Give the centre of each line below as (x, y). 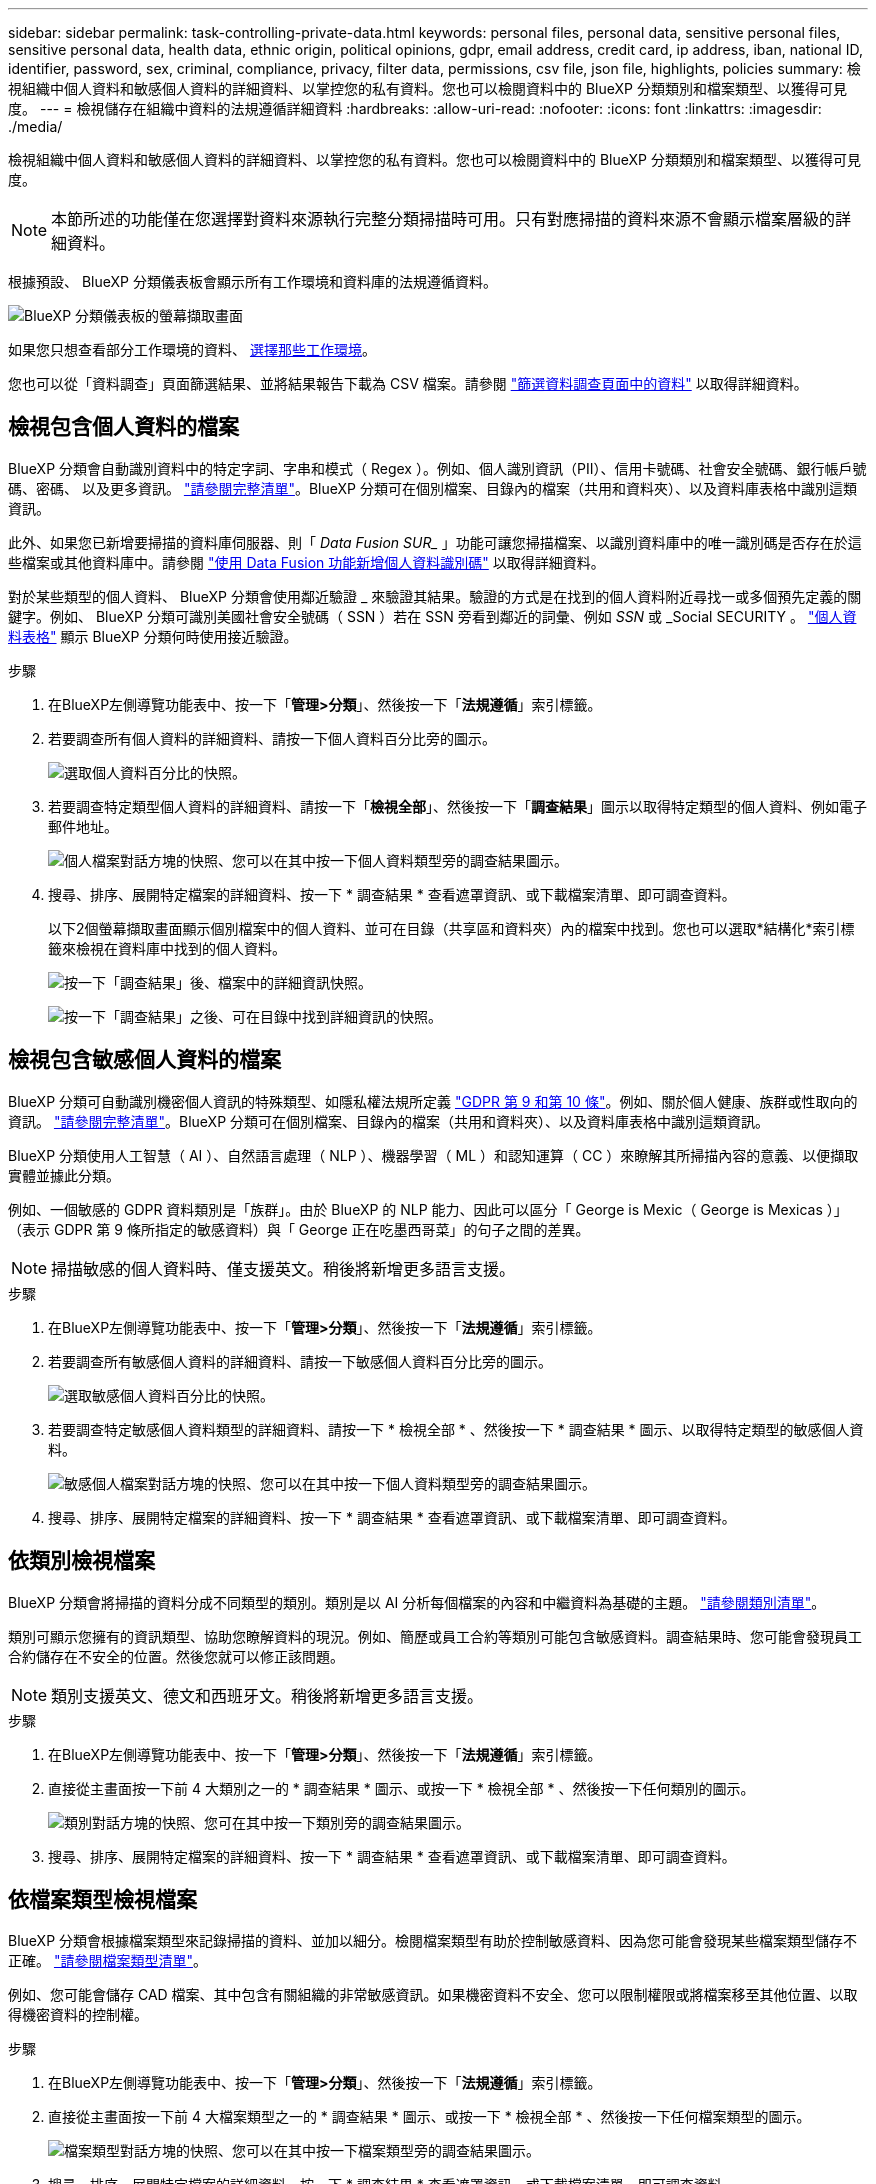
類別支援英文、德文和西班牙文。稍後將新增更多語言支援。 (267, 1695)
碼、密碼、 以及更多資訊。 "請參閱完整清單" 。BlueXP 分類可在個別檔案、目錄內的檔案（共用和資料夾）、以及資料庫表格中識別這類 (432, 488)
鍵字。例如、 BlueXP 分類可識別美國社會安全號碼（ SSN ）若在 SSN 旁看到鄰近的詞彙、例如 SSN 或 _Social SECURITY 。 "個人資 (432, 616)
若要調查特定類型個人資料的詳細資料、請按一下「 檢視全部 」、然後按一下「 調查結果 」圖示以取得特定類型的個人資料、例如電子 (457, 806)
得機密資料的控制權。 (78, 2015)
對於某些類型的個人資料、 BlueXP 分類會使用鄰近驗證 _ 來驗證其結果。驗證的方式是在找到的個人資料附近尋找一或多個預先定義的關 (435, 596)
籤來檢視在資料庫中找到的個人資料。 (167, 948)
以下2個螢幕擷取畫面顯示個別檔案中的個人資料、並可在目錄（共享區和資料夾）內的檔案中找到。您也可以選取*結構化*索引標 (451, 928)
